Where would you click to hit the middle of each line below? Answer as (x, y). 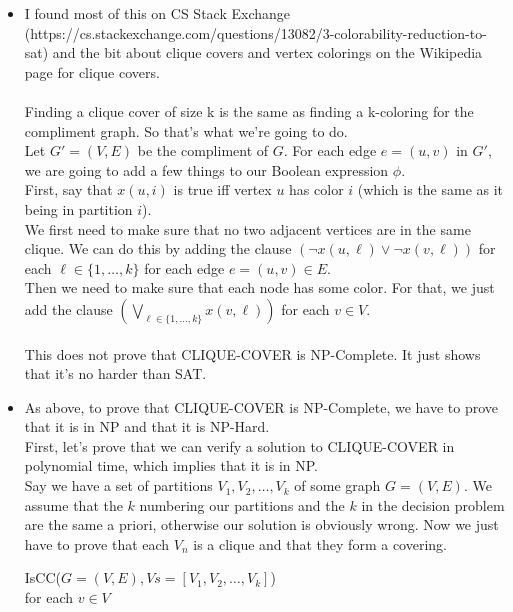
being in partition (78, 208)
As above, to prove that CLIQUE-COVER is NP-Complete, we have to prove (261, 406)
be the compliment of (203, 150)
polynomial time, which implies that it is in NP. (171, 465)
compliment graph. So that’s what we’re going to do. (186, 130)
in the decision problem (433, 504)
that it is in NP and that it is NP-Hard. (147, 426)
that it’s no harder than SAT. (115, 373)
